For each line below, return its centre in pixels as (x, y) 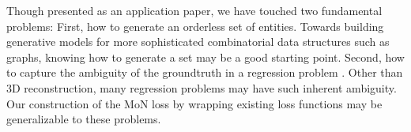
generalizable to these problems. (84, 119)
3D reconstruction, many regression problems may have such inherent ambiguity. (202, 87)
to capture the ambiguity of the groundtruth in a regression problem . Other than (205, 72)
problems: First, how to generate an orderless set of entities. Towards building (195, 26)
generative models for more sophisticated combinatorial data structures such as (198, 41)
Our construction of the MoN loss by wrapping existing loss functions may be (194, 103)
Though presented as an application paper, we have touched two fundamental (194, 10)
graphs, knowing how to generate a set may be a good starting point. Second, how (205, 57)
